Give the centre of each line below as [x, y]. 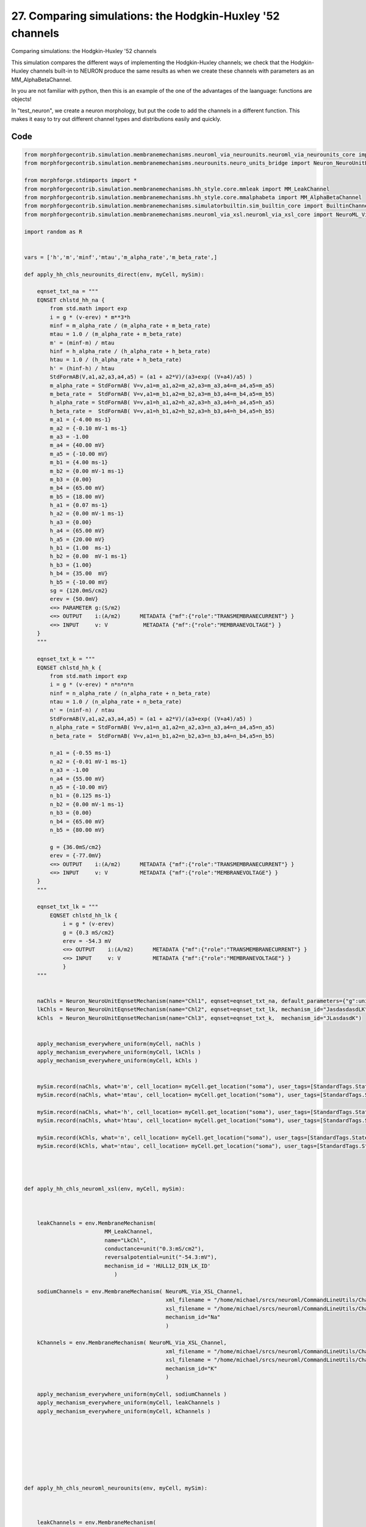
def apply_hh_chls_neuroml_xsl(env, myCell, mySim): [105, 1189]
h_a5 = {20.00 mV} [77, 539]
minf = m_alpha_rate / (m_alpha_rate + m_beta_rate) [130, 326]
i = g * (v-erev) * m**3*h [90, 317]
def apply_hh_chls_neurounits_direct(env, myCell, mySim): [114, 274]
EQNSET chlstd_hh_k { [69, 668]
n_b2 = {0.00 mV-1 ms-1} [87, 804]
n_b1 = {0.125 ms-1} [81, 796]
